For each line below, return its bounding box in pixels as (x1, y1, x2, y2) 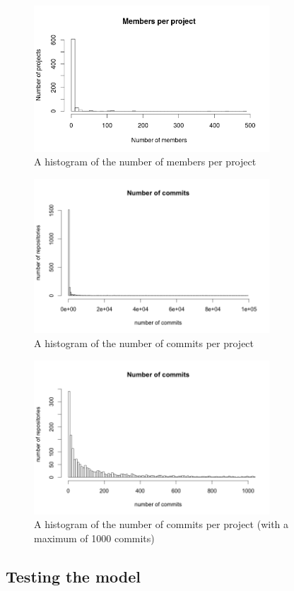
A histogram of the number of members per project (34, 154, 257, 169)
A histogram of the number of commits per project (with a (34, 517, 289, 532)
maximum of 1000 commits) (34, 531, 155, 546)
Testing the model (6, 566, 141, 587)
